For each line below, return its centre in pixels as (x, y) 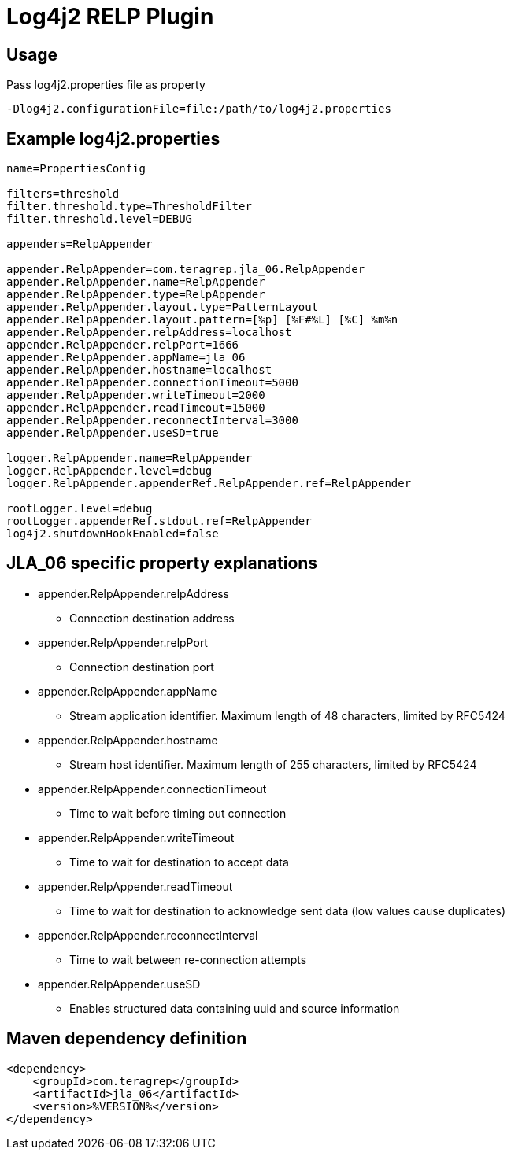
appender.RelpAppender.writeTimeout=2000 (136, 395)
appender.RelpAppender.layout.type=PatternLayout (163, 307)
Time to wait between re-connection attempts (188, 959)
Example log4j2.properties (113, 138)
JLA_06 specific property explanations (162, 563)
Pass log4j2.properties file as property (106, 85)
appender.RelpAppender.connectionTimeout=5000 (152, 383)
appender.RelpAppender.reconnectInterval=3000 (152, 421)
